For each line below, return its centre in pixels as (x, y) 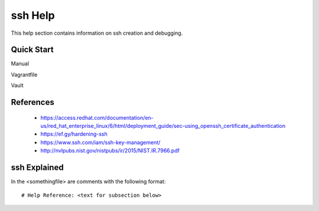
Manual (20, 64)
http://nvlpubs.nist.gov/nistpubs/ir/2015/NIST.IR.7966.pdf (110, 151)
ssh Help (33, 15)
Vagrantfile (24, 74)
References (32, 102)
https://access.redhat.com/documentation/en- (97, 117)
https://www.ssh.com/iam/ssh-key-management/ (100, 142)
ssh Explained (38, 168)
